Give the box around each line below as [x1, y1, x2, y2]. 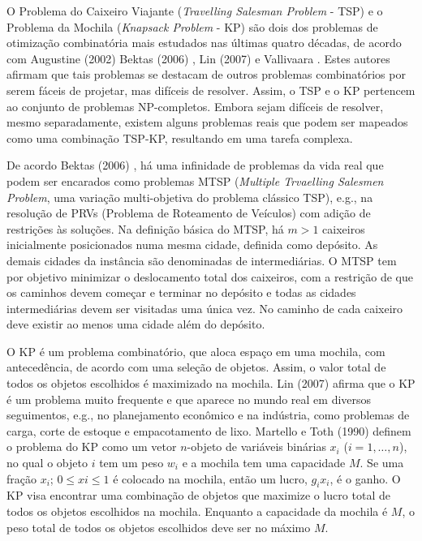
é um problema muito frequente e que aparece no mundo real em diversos [6, 390, 372, 407]
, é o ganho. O [329, 470, 401, 487]
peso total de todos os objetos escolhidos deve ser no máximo [6, 518, 311, 535]
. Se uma [360, 454, 404, 471]
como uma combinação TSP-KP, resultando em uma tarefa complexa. [6, 129, 353, 146]
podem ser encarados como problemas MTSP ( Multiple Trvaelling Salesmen [6, 172, 384, 189]
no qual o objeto [6, 454, 88, 471]
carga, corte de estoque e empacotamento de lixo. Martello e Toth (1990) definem [6, 422, 411, 439]
